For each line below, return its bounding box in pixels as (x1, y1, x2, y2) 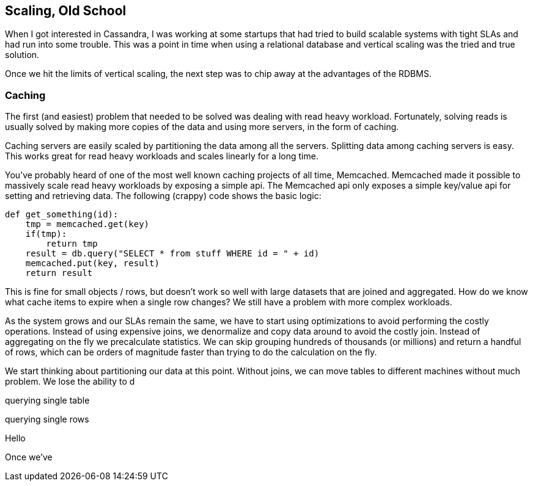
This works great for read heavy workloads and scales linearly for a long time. (5, 151, 318, 162)
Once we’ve (5, 452, 53, 463)
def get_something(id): (5, 209, 119, 220)
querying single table (5, 395, 90, 406)
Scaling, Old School (5, 3, 127, 18)
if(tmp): (25, 229, 67, 239)
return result (25, 268, 93, 278)
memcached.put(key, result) (25, 258, 160, 269)
